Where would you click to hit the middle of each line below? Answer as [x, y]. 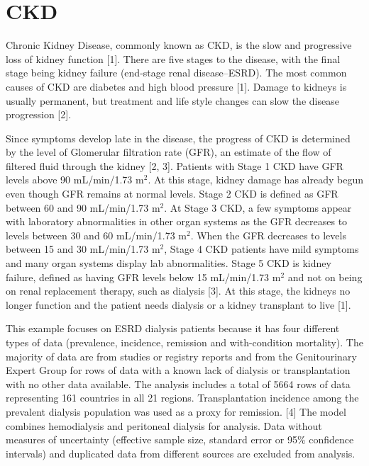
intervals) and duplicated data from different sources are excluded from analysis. [181, 453]
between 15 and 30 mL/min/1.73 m [83, 249]
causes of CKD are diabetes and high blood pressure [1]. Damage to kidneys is [176, 86]
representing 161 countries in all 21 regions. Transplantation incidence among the [182, 398]
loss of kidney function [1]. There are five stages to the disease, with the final [173, 58]
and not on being [325, 277]
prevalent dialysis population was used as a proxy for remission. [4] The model [176, 411]
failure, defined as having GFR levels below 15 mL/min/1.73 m [143, 277]
